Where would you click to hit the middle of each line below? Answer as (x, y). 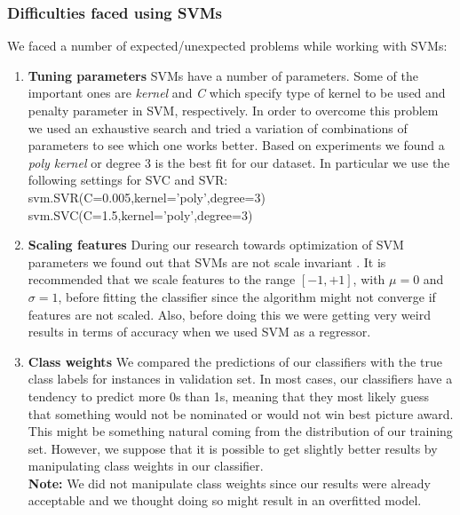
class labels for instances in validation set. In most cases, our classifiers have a (240, 379)
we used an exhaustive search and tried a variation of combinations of (218, 127)
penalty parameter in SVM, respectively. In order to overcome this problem (233, 110)
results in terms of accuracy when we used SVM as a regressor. (199, 332)
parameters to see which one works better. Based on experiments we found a (236, 145)
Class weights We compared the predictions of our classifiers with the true (235, 361)
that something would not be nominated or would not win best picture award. (241, 413)
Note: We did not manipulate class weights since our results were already (229, 483)
